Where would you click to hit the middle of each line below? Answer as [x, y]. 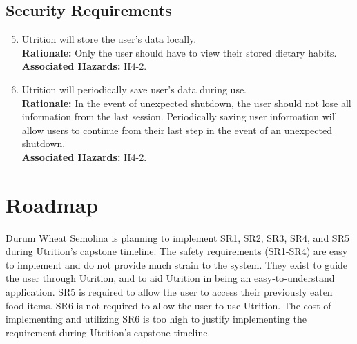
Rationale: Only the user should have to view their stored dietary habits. [179, 52]
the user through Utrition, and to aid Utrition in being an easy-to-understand [170, 278]
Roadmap [52, 204]
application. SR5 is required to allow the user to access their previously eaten [169, 292]
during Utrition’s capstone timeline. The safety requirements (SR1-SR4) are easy [177, 251]
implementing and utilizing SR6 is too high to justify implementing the [156, 319]
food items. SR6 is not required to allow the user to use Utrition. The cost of [168, 305]
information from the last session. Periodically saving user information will [180, 116]
